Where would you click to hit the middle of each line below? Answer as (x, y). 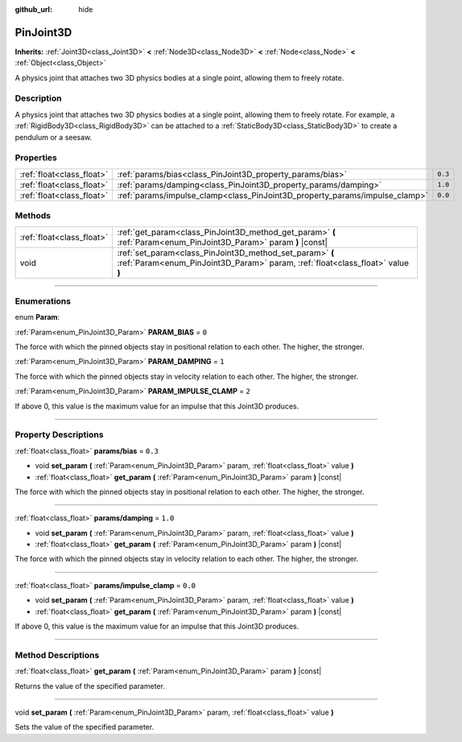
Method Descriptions (57, 655)
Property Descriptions (59, 435)
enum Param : (37, 317)
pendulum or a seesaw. (54, 137)
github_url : (33, 9)
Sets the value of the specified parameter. (85, 727)
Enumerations (43, 301)
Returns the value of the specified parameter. (90, 686)
